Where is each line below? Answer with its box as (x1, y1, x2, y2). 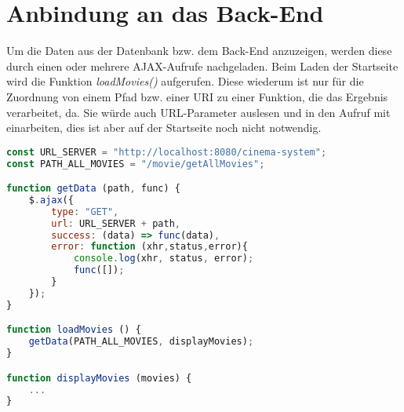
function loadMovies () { (6, 324, 141, 336)
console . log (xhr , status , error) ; (73, 253, 254, 264)
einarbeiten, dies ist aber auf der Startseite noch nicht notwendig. (6, 119, 322, 136)
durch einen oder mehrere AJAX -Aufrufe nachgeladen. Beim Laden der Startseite (6, 57, 399, 74)
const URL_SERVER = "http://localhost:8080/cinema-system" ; (6, 146, 327, 158)
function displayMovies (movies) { (6, 372, 192, 384)
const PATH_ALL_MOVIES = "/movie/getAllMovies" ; (6, 158, 265, 170)
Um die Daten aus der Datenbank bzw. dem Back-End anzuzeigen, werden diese (6, 42, 392, 59)
